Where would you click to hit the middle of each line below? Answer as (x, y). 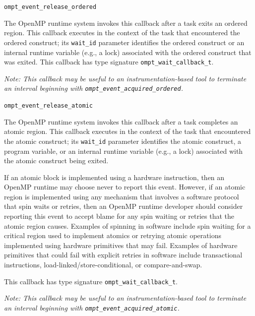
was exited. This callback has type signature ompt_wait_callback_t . (109, 62)
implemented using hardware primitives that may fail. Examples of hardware (121, 245)
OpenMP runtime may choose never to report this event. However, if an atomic (125, 187)
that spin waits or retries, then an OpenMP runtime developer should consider (124, 206)
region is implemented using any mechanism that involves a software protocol (122, 196)
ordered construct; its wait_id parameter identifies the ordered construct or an (124, 42)
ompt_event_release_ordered (50, 7)
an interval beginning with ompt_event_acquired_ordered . (94, 88)
